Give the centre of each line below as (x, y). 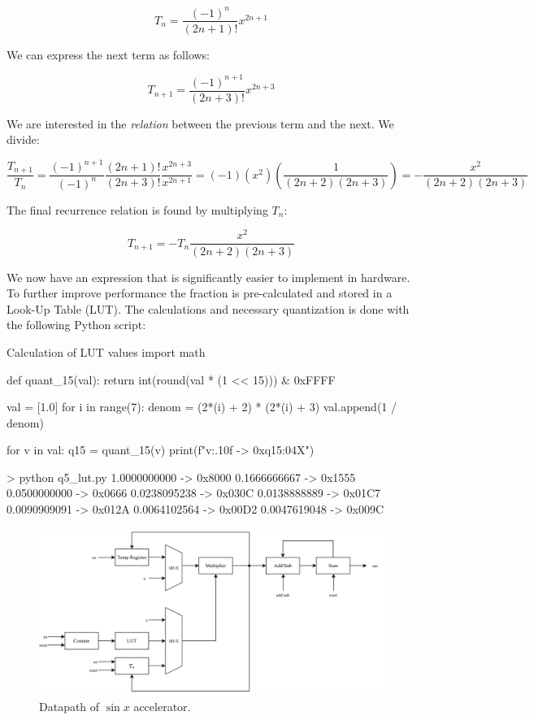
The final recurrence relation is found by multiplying (137, 209)
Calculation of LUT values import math (106, 351)
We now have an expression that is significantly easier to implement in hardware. (208, 277)
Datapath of (69, 706)
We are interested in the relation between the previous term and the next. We (200, 123)
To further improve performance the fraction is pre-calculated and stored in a (200, 293)
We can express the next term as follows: (109, 54)
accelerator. (162, 706)
